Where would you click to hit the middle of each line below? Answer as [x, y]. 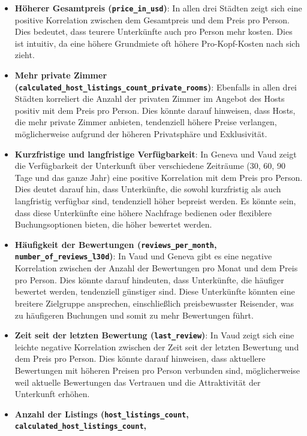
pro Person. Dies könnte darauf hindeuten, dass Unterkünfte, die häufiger [149, 279]
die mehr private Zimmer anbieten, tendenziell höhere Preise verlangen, [146, 122]
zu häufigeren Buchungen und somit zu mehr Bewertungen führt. [134, 315]
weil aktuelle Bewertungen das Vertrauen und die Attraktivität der [138, 382]
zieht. [25, 55]
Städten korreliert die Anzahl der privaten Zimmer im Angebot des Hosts [150, 99]
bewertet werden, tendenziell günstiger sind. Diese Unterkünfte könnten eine [155, 291]
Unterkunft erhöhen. [52, 394]
